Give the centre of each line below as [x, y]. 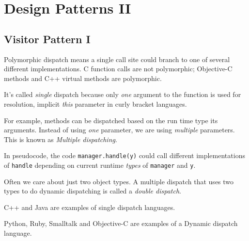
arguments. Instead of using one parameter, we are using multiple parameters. [119, 130]
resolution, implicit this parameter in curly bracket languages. [95, 104]
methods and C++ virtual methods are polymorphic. [83, 78]
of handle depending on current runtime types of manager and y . [100, 165]
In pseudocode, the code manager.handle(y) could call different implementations [124, 155]
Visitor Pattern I [47, 39]
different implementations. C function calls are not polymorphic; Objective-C [118, 69]
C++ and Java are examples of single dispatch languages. [90, 207]
